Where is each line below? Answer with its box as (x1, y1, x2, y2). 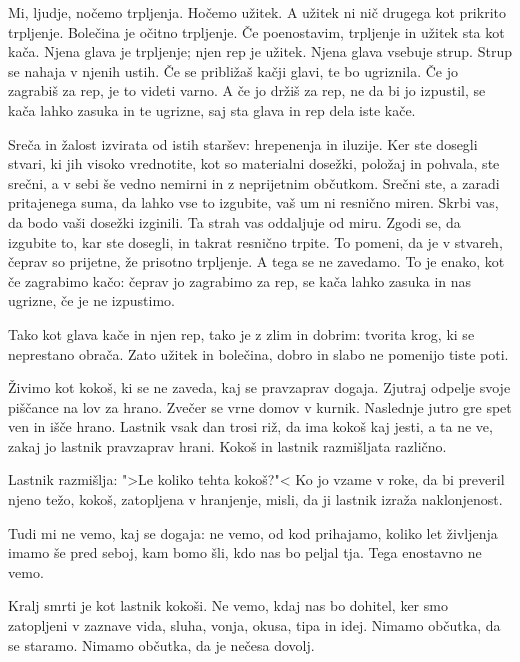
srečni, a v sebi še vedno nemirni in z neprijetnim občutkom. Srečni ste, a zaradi (8, 172, 500, 193)
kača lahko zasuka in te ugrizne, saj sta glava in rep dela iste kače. (8, 99, 416, 120)
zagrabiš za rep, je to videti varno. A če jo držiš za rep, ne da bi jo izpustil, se (8, 80, 486, 101)
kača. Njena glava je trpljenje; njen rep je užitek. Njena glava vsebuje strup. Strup (8, 41, 512, 62)
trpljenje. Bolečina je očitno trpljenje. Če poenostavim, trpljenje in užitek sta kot (8, 21, 505, 42)
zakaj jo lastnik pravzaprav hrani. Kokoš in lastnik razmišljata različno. (8, 435, 447, 456)
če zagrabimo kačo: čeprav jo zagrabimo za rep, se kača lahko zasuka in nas (8, 270, 472, 291)
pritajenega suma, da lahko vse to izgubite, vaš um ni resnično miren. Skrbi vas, (8, 192, 499, 213)
